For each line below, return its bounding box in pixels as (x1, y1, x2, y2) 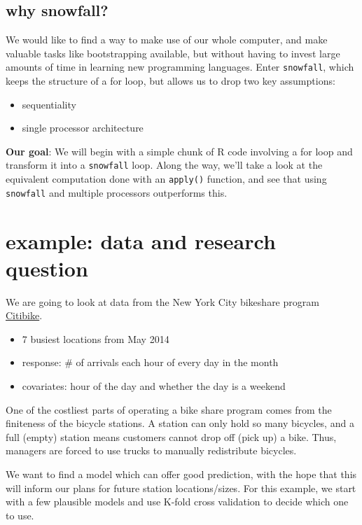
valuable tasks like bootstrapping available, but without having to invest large (6, 45, 340, 60)
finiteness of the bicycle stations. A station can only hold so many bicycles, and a (6, 416, 354, 430)
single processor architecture (22, 120, 144, 135)
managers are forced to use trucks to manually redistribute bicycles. (6, 443, 297, 458)
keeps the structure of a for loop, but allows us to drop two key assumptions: (6, 73, 335, 88)
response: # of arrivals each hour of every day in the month (22, 355, 279, 370)
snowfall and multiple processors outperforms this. (6, 185, 228, 199)
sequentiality (22, 97, 76, 111)
